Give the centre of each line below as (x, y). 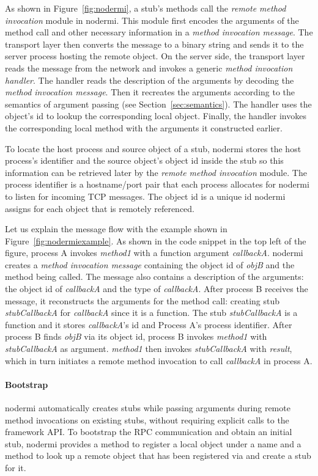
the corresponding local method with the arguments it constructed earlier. (144, 127)
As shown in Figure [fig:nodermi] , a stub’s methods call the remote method (146, 8)
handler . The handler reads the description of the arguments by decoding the (150, 80)
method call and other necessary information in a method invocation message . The (159, 32)
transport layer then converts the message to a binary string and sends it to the (154, 44)
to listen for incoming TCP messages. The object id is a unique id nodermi (145, 196)
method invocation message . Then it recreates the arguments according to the (150, 92)
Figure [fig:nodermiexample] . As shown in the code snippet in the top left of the (156, 240)
